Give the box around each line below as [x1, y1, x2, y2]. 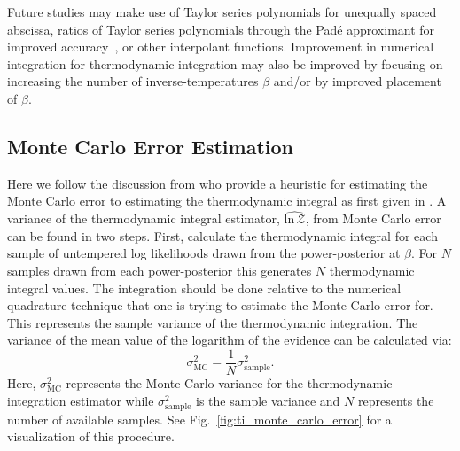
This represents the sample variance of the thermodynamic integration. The [7, 313, 418, 331]
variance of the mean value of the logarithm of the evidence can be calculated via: [7, 330, 452, 349]
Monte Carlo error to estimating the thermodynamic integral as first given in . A [7, 191, 447, 210]
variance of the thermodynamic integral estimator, [7, 209, 280, 228]
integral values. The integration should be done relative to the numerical [7, 278, 402, 297]
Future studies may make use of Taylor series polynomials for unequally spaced [7, 3, 437, 20]
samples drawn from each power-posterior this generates [7, 260, 312, 279]
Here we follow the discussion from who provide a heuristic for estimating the [7, 174, 428, 192]
